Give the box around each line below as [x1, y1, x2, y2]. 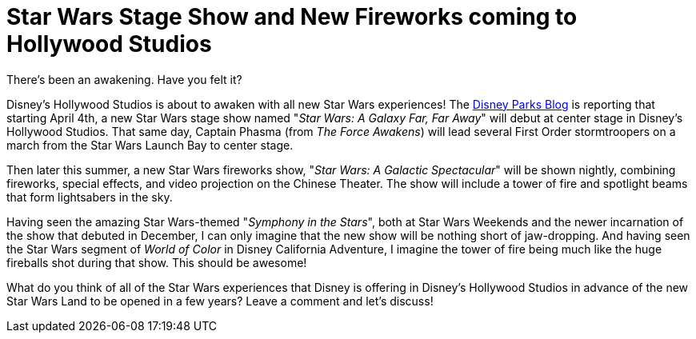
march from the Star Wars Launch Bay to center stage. [6, 138, 294, 152]
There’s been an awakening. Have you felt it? [6, 72, 242, 86]
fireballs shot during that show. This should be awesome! [6, 255, 307, 269]
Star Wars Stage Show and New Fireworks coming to [6, 3, 578, 30]
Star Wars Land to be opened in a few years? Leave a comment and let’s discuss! [6, 293, 434, 308]
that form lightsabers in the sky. [6, 189, 173, 204]
